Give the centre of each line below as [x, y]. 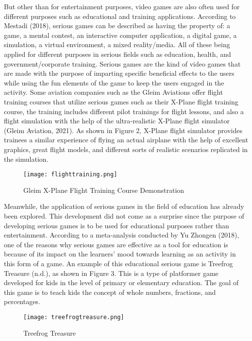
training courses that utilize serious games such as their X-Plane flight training [121, 101]
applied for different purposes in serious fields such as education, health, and [118, 54]
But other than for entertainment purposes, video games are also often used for [122, 6]
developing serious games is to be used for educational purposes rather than [117, 225]
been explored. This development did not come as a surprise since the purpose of [124, 215]
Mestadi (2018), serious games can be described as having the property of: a [117, 26]
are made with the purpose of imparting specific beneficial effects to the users [119, 73]
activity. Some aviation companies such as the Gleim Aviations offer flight [114, 92]
